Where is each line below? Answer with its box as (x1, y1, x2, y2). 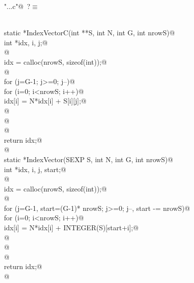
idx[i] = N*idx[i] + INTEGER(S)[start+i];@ (4, 222, 139, 233)
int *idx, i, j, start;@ (4, 164, 66, 174)
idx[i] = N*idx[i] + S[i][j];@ (4, 95, 87, 106)
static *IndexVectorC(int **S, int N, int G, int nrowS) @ (4, 27, 175, 38)
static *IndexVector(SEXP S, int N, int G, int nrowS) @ (4, 154, 173, 164)
